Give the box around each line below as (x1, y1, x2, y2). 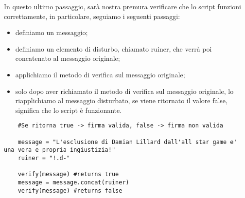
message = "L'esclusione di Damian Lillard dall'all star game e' (17, 138, 237, 145)
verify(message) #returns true (17, 171, 119, 178)
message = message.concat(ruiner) (17, 179, 129, 186)
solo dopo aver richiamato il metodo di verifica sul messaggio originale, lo (15, 86, 234, 96)
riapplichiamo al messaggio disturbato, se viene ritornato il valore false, (15, 95, 227, 106)
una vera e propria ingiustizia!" (4, 146, 116, 154)
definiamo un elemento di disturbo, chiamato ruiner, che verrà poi (15, 43, 212, 54)
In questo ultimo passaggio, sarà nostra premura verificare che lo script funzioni (4, 1, 242, 11)
